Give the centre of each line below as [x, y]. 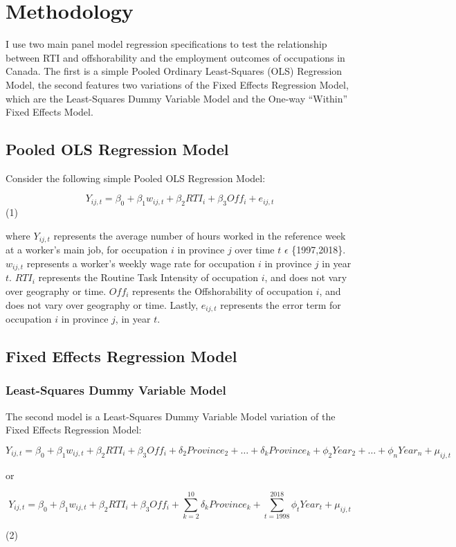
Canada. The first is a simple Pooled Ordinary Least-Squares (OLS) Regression [174, 71]
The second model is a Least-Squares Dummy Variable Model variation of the [171, 416]
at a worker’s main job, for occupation [87, 250]
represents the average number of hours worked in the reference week [200, 235]
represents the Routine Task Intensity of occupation [148, 277]
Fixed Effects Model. [49, 112]
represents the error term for [281, 304]
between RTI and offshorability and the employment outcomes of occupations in [175, 57]
